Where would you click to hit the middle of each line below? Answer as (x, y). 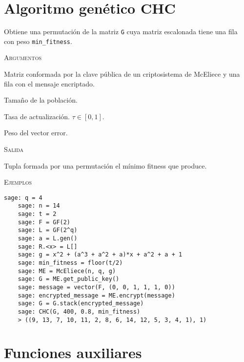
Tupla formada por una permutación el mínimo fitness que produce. (105, 165)
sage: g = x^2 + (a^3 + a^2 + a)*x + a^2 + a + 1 (100, 255)
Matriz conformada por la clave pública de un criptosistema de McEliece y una (122, 74)
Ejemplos (18, 182)
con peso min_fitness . (38, 41)
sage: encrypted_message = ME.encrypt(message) (96, 295)
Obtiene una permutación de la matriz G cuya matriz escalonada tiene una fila (121, 32)
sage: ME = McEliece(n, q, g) (67, 271)
